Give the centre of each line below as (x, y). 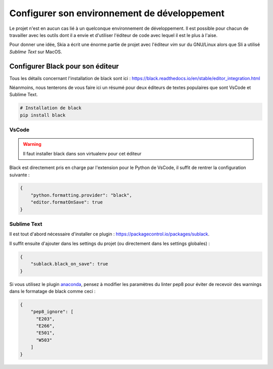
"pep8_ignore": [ (52, 312)
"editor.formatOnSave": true (67, 202)
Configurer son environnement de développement (117, 13)
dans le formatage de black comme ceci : (53, 291)
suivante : (19, 175)
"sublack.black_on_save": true (69, 264)
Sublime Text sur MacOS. (36, 52)
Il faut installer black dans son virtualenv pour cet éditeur (82, 153)
